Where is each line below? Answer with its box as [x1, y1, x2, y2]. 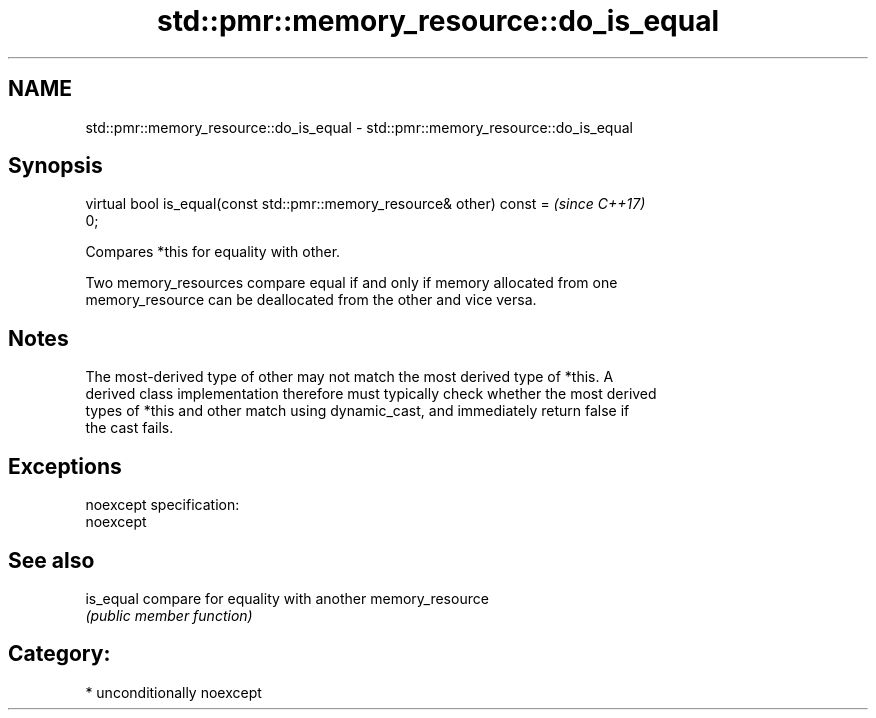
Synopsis [8, 153, 103, 179]
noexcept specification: [85, 496, 240, 514]
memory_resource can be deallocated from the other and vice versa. [85, 291, 537, 309]
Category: [8, 641, 111, 667]
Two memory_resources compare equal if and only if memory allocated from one [85, 274, 618, 292]
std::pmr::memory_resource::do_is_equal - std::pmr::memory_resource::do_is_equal [85, 118, 633, 136]
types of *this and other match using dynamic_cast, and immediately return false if [85, 402, 630, 420]
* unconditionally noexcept [85, 683, 262, 701]
